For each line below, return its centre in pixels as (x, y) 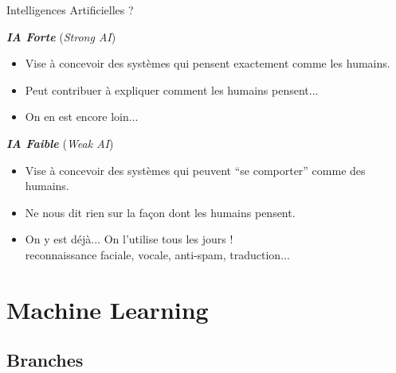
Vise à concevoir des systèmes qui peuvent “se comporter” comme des (195, 170)
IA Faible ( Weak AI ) (60, 143)
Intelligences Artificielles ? (70, 10)
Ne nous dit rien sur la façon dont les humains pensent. (160, 212)
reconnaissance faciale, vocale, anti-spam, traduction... (157, 254)
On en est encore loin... (82, 117)
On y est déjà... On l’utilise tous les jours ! (129, 239)
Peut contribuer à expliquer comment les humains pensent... (172, 89)
